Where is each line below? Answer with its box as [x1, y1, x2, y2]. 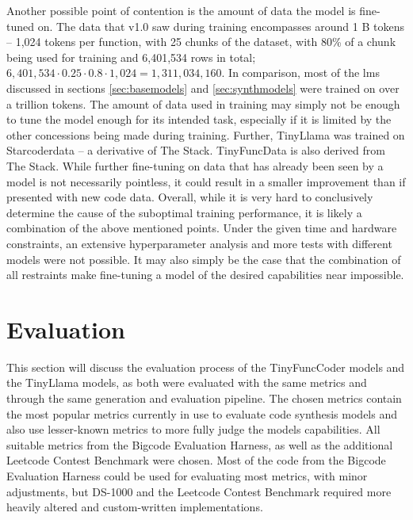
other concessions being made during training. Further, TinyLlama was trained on [6, 126, 405, 143]
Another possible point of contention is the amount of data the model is [6, 2, 356, 18]
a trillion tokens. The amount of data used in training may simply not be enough [6, 95, 400, 112]
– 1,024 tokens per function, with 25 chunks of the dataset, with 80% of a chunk [6, 33, 396, 50]
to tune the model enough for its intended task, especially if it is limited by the [6, 111, 392, 128]
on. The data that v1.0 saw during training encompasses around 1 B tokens [37, 17, 404, 34]
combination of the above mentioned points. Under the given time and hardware [6, 220, 397, 236]
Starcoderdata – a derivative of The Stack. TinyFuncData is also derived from [6, 142, 385, 159]
